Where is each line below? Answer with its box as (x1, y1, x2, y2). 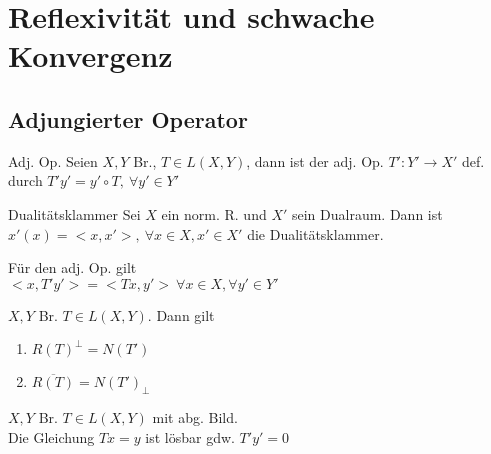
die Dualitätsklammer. (247, 223, 384, 244)
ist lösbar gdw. (145, 426, 235, 447)
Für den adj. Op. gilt (8, 257, 137, 278)
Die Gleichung (8, 426, 95, 447)
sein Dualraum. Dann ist (291, 203, 443, 224)
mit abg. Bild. (152, 407, 238, 428)
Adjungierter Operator (8, 103, 248, 134)
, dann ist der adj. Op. (246, 150, 384, 171)
